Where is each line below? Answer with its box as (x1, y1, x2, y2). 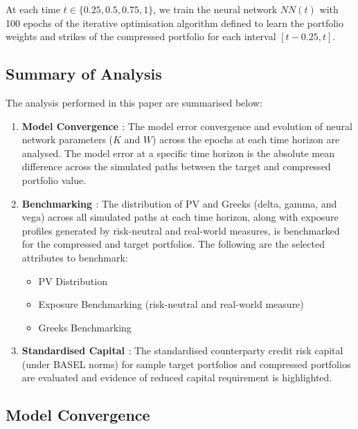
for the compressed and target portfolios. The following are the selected (21, 237, 325, 251)
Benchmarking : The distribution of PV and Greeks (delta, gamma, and (21, 196, 337, 210)
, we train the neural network (153, 2, 278, 16)
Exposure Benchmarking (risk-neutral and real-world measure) (38, 297, 304, 311)
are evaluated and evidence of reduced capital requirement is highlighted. (21, 370, 332, 385)
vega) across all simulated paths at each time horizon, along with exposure (21, 210, 339, 224)
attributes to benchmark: (21, 250, 128, 264)
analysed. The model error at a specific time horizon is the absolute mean (21, 145, 334, 160)
